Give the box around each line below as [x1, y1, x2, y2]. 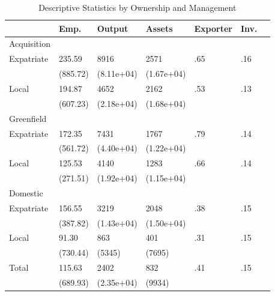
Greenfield [9, 112, 47, 124]
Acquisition [9, 37, 50, 50]
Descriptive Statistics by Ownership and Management [38, 1, 237, 13]
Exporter [194, 22, 232, 34]
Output [97, 22, 128, 34]
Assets [145, 22, 173, 34]
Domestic [9, 186, 43, 199]
